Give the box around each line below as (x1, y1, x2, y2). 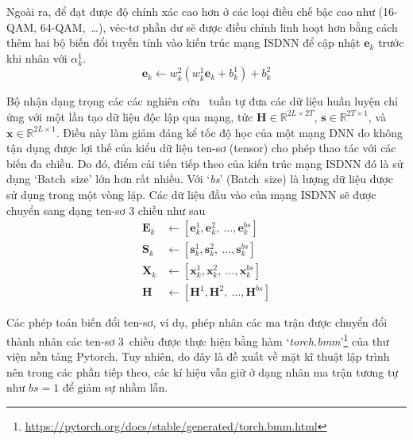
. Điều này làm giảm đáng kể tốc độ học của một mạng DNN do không (56, 124, 403, 140)
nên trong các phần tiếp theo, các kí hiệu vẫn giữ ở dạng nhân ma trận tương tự (6, 363, 399, 380)
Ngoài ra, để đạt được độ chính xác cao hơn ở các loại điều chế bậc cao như (6, 3, 375, 19)
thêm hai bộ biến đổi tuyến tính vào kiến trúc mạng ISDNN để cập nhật (6, 34, 361, 51)
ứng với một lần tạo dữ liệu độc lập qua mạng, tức (6, 108, 253, 124)
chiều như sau (137, 201, 206, 218)
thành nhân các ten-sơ (6, 332, 115, 349)
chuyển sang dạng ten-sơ (6, 201, 125, 218)
